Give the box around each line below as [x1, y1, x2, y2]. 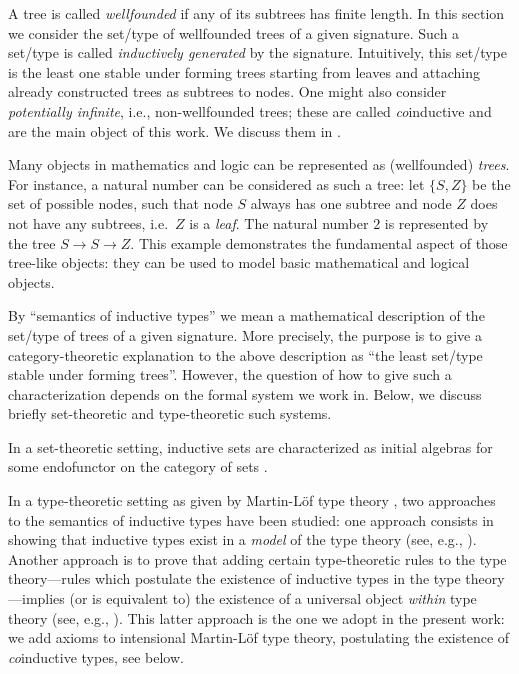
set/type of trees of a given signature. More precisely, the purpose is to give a [8, 324, 482, 345]
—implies [8, 588, 65, 609]
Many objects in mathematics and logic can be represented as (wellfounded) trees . [8, 154, 510, 175]
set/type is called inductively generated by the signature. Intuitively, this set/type [8, 42, 508, 63]
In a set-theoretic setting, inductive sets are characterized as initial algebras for [8, 436, 493, 457]
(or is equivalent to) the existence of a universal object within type [69, 588, 477, 609]
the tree [8, 232, 56, 253]
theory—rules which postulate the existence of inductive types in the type [8, 568, 461, 589]
